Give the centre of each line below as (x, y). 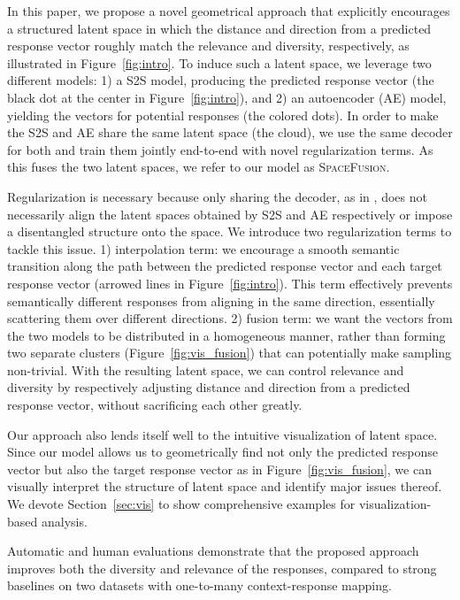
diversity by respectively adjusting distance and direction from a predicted (209, 387)
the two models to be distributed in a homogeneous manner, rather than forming (226, 335)
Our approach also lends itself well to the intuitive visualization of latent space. (222, 434)
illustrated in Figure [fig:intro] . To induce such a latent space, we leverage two (219, 62)
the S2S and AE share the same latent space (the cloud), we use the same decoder (230, 132)
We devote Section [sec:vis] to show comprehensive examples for (181, 504)
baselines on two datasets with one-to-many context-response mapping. (199, 585)
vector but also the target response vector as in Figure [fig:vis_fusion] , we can (219, 469)
